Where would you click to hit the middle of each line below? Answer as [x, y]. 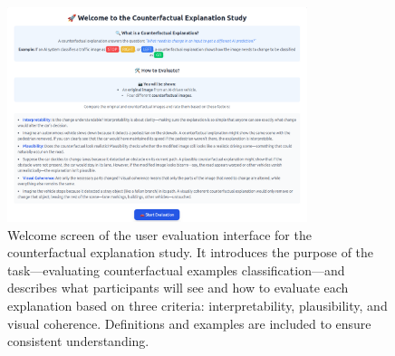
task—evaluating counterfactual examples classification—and [176, 269]
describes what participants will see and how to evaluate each [178, 288]
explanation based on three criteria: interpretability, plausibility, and [197, 306]
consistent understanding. [78, 341]
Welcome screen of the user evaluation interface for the [159, 234]
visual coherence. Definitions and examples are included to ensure [189, 323]
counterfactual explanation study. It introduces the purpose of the [191, 252]
